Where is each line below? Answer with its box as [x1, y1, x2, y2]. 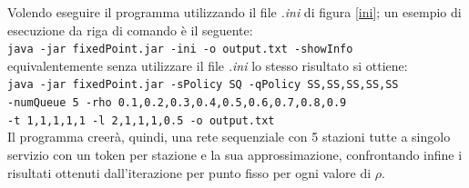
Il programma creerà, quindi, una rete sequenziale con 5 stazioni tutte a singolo [7, 127, 451, 146]
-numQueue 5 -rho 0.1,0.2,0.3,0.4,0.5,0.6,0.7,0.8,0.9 [7, 96, 347, 110]
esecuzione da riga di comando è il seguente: [7, 20, 253, 39]
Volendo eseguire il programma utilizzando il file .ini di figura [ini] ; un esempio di [7, 3, 462, 21]
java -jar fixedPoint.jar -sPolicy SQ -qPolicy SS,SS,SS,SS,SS [7, 78, 399, 92]
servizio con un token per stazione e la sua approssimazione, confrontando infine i [7, 145, 463, 163]
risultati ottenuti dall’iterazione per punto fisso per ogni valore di [7, 163, 372, 182]
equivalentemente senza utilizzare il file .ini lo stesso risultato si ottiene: [7, 55, 408, 74]
